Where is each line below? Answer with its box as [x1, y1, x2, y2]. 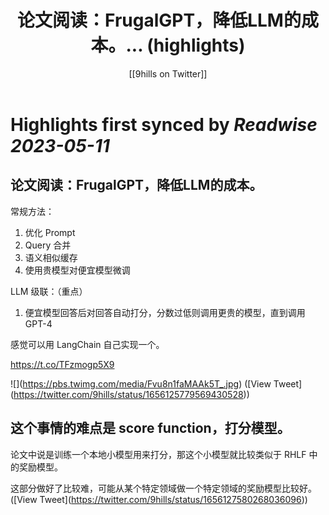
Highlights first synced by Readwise [10, 113, 318, 136]
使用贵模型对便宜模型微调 [24, 264, 131, 276]
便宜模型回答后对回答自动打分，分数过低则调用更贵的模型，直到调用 [24, 306, 306, 318]
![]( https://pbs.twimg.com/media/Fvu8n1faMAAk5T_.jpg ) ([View [10, 377, 272, 390]
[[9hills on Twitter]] [128, 67, 208, 80]
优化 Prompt [24, 226, 76, 238]
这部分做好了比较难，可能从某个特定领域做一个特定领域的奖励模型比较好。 [10, 482, 317, 494]
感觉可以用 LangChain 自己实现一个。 [10, 338, 165, 350]
